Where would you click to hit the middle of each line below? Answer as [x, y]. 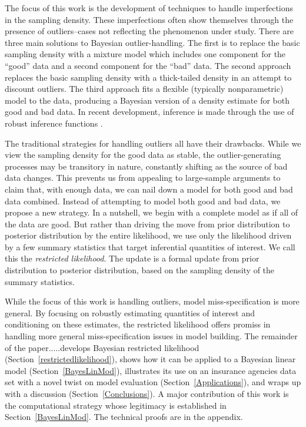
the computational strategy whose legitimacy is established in [116, 405]
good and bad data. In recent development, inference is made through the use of [149, 112]
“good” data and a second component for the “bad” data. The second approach [148, 65]
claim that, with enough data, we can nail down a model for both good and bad [149, 189]
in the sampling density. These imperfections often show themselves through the [149, 19]
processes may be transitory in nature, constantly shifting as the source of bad [146, 166]
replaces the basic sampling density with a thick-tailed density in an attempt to [148, 77]
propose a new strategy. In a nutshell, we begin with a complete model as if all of [152, 212]
